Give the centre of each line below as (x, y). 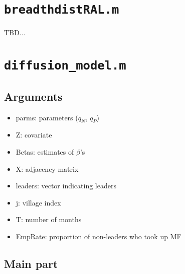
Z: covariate (34, 135)
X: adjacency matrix (47, 168)
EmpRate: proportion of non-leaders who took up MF (99, 236)
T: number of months (49, 219)
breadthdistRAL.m (62, 10)
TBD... (15, 32)
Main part (31, 263)
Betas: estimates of (45, 151)
